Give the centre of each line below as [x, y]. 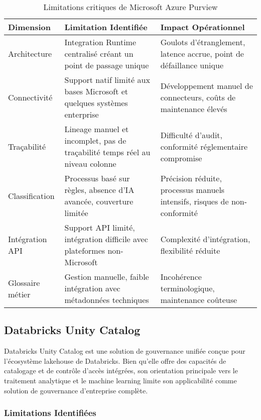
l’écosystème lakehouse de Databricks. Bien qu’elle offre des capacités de [115, 360]
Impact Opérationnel [203, 27]
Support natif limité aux [107, 80]
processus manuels [192, 190]
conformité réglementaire [204, 146]
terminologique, [187, 288]
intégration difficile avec [106, 239]
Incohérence [181, 277]
